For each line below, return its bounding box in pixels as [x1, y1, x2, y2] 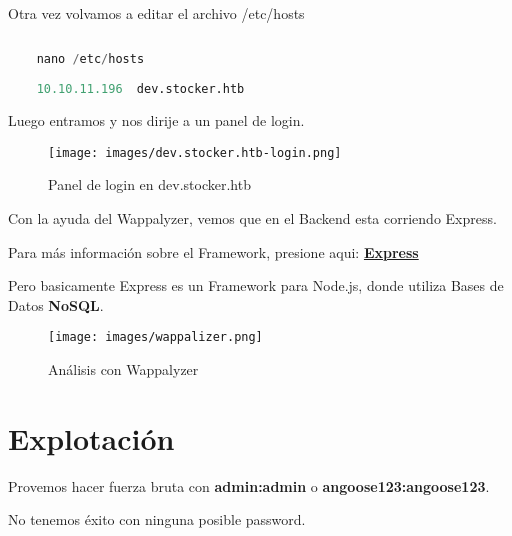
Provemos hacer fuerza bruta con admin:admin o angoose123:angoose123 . [8, 475, 490, 496]
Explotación [8, 417, 175, 458]
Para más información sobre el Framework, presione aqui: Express [8, 241, 419, 262]
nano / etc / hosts [36, 52, 145, 67]
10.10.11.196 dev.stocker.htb [36, 82, 245, 97]
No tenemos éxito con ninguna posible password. [8, 509, 306, 530]
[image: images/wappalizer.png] [48, 330, 263, 345]
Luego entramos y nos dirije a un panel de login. [8, 110, 305, 131]
